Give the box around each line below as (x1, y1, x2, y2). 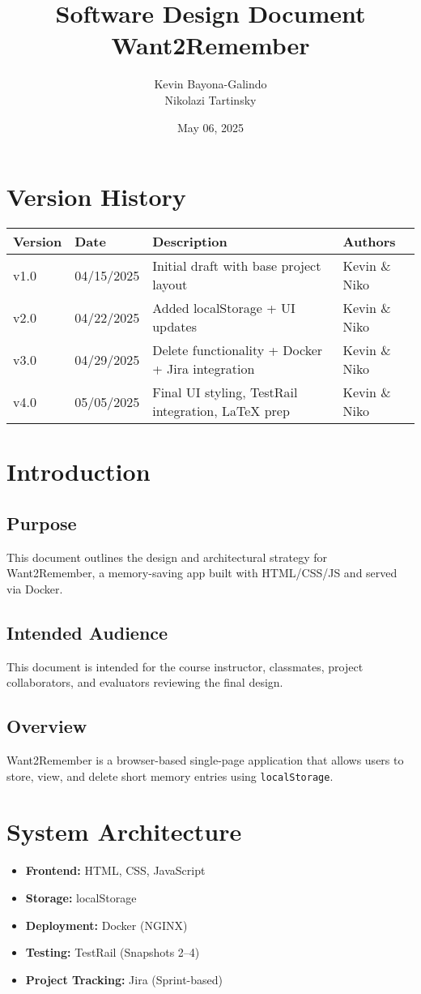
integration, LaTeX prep (152, 401, 290, 421)
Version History (6, 180, 186, 213)
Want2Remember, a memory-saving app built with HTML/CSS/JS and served (6, 564, 398, 581)
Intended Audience (6, 619, 168, 645)
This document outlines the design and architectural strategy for (6, 548, 327, 565)
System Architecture (6, 815, 242, 848)
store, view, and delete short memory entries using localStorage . (6, 767, 334, 784)
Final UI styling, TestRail (152, 383, 298, 402)
